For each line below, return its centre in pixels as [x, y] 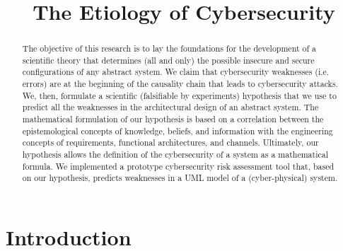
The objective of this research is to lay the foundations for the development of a [169, 48]
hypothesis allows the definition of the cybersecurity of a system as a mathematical [175, 154]
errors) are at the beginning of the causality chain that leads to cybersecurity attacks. [180, 84]
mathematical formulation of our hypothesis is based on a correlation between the [173, 119]
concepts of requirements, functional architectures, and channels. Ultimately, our [170, 142]
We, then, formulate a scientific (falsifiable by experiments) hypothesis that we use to [179, 95]
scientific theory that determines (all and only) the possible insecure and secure [168, 60]
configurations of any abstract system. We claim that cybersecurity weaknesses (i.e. [176, 72]
